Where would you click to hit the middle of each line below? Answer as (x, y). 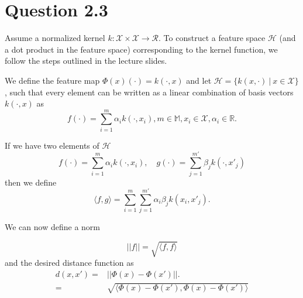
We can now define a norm (52, 227)
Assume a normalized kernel (55, 38)
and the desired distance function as (69, 263)
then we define (31, 182)
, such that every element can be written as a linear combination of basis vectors (149, 92)
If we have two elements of (52, 145)
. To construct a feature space (212, 38)
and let (199, 80)
